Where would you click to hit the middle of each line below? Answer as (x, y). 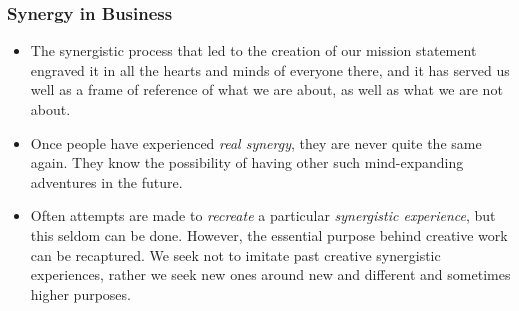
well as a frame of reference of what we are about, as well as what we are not (266, 89)
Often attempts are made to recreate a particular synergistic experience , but (263, 215)
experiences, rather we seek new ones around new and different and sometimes (270, 274)
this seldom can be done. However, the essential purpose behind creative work (269, 234)
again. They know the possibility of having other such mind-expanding (247, 162)
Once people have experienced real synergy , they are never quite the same (256, 142)
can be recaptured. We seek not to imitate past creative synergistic (235, 254)
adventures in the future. (106, 181)
